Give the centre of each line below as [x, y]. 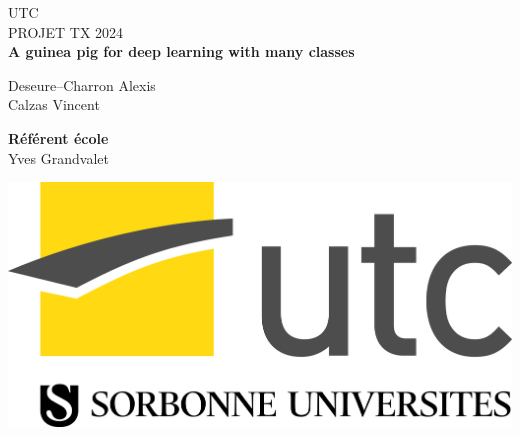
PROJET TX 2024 [66, 31]
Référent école [58, 137]
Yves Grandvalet [58, 157]
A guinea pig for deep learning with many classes [181, 51]
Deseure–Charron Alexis [82, 84]
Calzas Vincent [54, 104]
